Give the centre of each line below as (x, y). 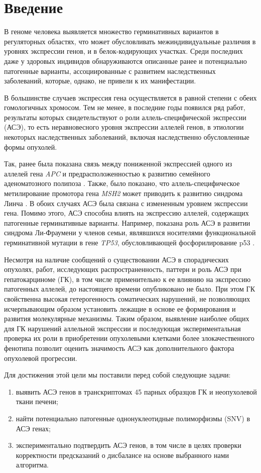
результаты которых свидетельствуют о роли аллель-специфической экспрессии (125, 117)
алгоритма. (32, 465)
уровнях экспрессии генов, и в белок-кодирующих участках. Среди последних (123, 51)
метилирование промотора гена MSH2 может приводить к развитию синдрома (123, 193)
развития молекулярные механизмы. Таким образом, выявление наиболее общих (127, 318)
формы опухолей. (31, 147)
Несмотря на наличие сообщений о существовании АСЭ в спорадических (116, 259)
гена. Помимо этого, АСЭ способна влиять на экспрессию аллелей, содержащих (126, 213)
